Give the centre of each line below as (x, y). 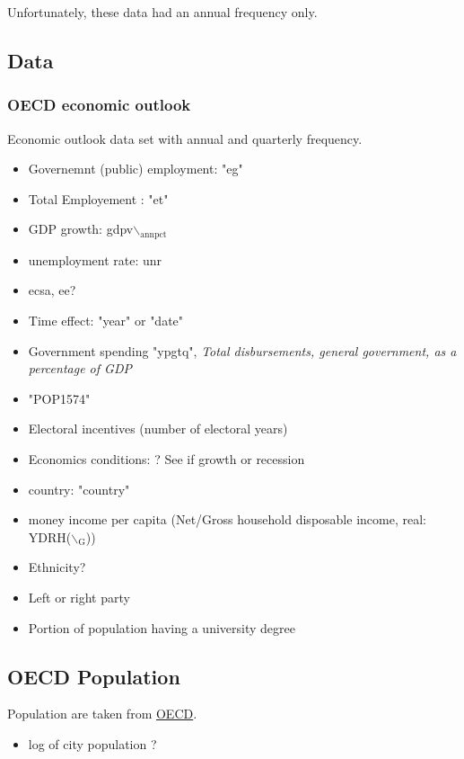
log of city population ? (92, 743)
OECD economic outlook (99, 105)
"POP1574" (59, 398)
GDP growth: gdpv (81, 229)
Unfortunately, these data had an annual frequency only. (162, 12)
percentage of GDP (80, 368)
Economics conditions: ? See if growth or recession (166, 458)
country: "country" (79, 489)
